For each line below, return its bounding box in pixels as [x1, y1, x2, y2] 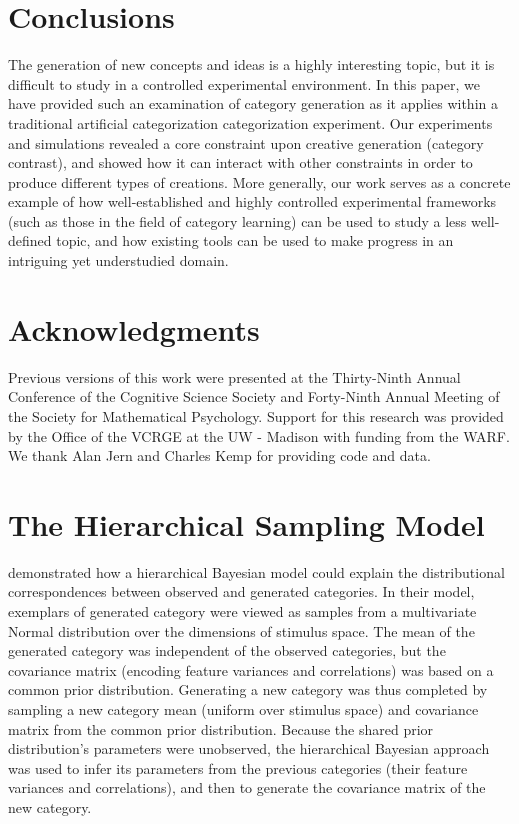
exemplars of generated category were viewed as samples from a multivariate [8, 601, 477, 622]
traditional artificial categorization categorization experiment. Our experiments [8, 112, 493, 133]
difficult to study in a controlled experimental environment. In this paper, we [8, 73, 481, 94]
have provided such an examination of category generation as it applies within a [8, 93, 498, 114]
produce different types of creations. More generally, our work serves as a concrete [8, 171, 511, 192]
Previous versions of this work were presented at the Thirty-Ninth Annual [8, 366, 461, 387]
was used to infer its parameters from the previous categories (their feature [8, 757, 468, 778]
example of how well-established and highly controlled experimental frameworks [8, 191, 497, 212]
